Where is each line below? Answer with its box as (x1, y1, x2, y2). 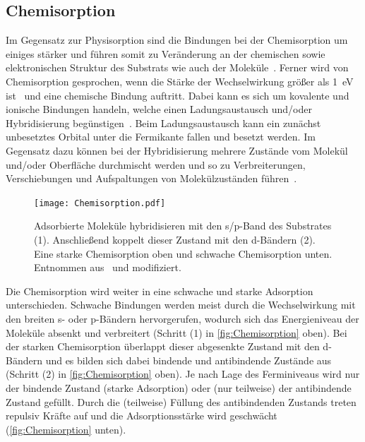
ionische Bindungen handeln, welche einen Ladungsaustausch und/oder (6, 102, 312, 117)
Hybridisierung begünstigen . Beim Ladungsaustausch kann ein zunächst (6, 115, 321, 130)
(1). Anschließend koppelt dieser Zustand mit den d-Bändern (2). (34, 232, 316, 246)
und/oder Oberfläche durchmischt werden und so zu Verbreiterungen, (6, 157, 306, 172)
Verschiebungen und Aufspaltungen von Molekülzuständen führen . (6, 171, 297, 186)
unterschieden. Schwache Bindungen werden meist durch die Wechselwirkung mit (6, 297, 356, 312)
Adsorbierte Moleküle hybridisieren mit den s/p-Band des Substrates (34, 218, 332, 233)
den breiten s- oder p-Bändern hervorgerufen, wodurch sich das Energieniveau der (6, 311, 359, 325)
